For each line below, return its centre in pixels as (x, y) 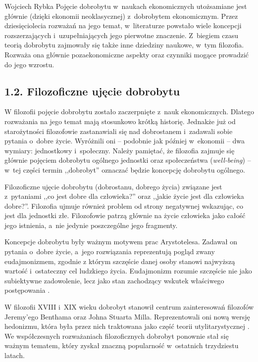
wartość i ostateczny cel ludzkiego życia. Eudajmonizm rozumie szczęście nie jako (128, 271)
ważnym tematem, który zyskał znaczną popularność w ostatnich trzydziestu (122, 345)
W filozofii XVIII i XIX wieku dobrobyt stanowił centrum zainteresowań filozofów (129, 307)
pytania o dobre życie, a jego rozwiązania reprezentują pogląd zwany (110, 251)
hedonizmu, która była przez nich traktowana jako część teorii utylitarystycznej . (127, 326)
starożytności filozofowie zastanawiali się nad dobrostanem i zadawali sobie (119, 131)
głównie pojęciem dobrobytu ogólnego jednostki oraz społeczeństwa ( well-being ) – (128, 160)
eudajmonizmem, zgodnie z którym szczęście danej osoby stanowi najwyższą (120, 261)
